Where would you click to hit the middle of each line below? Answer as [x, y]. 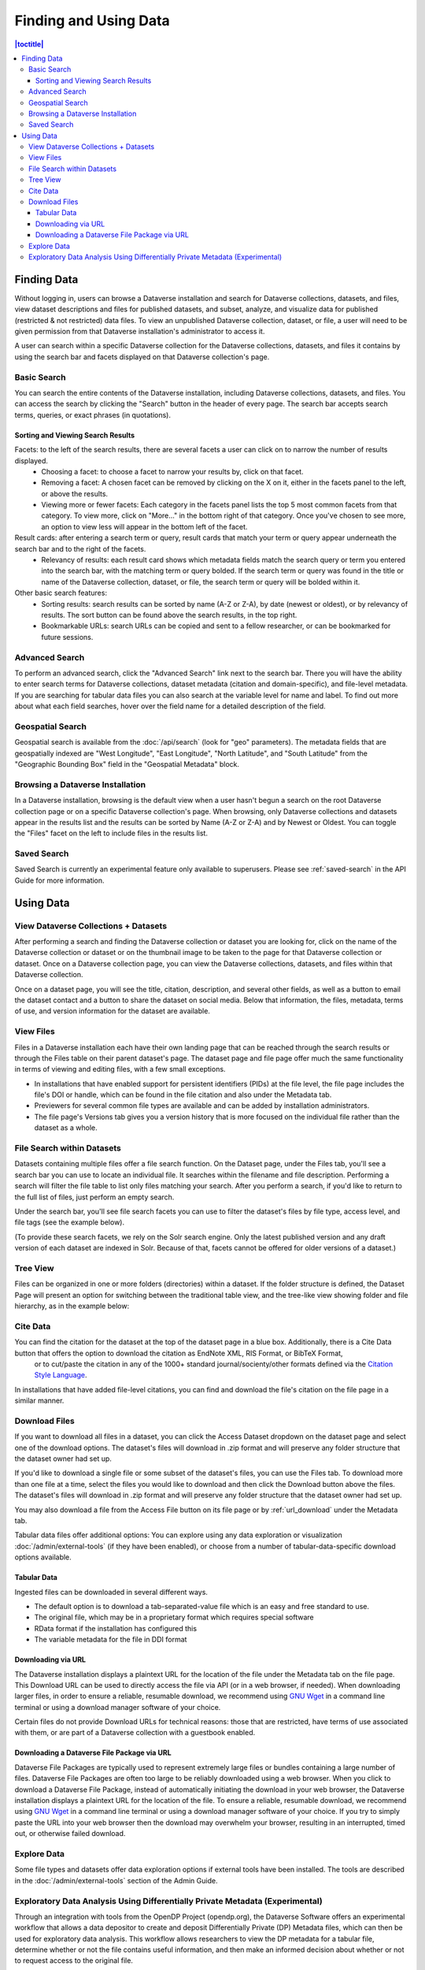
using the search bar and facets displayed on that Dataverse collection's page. [142, 357]
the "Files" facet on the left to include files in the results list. [111, 833]
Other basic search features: [61, 593]
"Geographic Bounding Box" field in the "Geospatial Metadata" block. [127, 764]
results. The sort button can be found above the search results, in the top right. [169, 615]
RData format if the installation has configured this [115, 1628]
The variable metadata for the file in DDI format [111, 1640]
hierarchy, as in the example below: [72, 1306]
